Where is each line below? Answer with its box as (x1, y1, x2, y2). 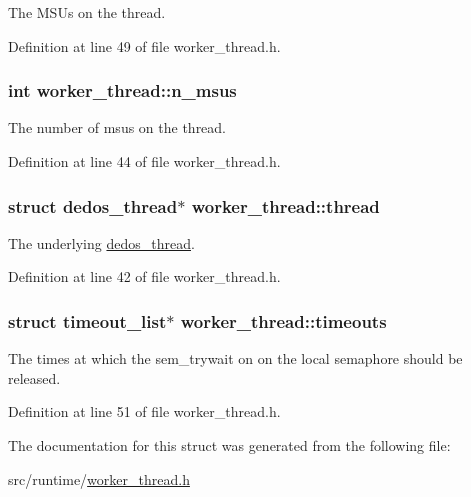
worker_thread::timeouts (180, 308, 387, 333)
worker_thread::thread (191, 193, 380, 218)
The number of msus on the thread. (8, 117, 227, 138)
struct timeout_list (8, 308, 167, 333)
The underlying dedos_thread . (8, 232, 195, 253)
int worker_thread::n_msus (8, 78, 237, 103)
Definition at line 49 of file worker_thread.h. (8, 35, 281, 56)
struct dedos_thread (8, 193, 178, 218)
